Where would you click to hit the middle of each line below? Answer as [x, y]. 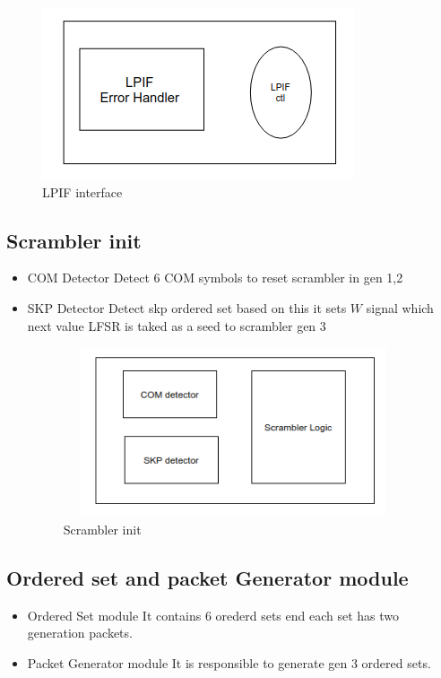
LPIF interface [82, 191]
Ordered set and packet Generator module [208, 577]
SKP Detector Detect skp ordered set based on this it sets [187, 307]
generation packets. [80, 633]
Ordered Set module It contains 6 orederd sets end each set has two [213, 615]
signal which [400, 307]
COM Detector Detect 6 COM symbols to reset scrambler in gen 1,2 [215, 278]
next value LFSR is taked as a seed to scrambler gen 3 [177, 325]
